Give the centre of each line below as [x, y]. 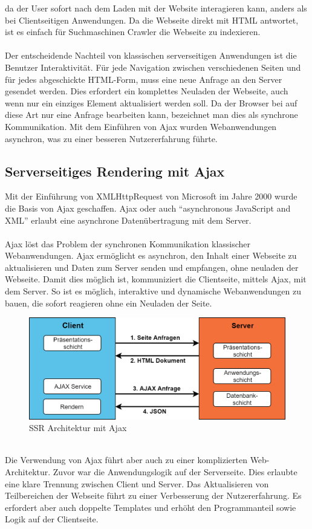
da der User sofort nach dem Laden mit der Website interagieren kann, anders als [156, 8]
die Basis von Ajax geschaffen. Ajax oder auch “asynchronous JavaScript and [148, 208]
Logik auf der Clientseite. [52, 519]
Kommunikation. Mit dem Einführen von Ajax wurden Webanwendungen [141, 126]
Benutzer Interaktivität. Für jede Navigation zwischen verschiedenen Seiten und [153, 67]
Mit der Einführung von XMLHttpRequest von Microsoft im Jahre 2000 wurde [151, 196]
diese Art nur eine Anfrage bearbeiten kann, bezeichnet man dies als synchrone [151, 115]
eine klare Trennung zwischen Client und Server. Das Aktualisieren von [137, 483]
